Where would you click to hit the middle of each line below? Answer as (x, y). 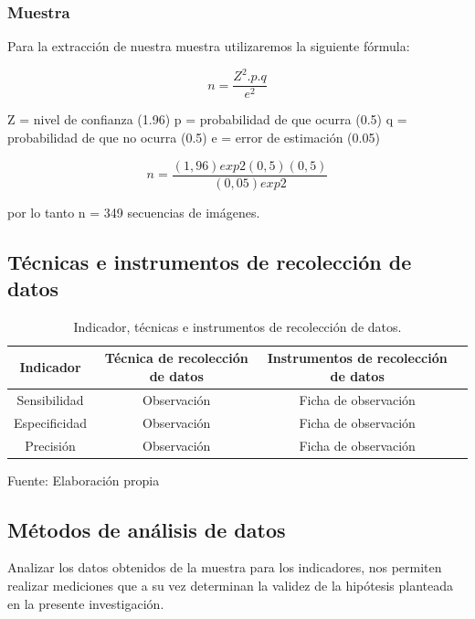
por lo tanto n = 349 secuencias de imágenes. (134, 212)
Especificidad (51, 422)
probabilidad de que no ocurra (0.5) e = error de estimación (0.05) (194, 137)
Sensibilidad (50, 399)
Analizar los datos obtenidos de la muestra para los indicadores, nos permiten (225, 567)
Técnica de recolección (176, 358)
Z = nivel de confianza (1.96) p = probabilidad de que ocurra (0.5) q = (207, 119)
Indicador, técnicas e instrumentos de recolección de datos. (237, 326)
